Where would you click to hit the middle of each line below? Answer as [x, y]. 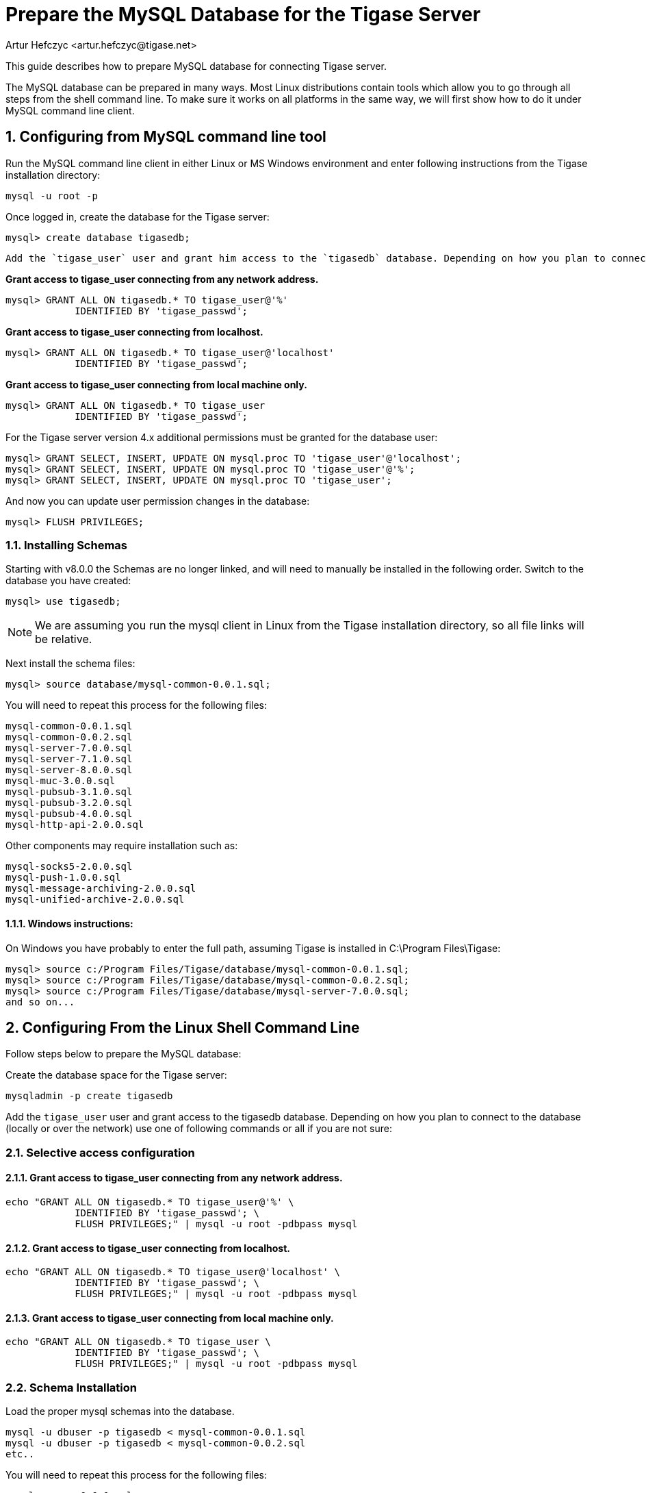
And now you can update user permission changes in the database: [158, 501]
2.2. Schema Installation [71, 1387]
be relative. [64, 639]
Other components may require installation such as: [122, 846]
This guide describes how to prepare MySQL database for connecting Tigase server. [196, 66]
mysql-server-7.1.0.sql [69, 759]
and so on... [40, 1002]
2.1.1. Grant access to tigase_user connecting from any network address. [174, 1178]
